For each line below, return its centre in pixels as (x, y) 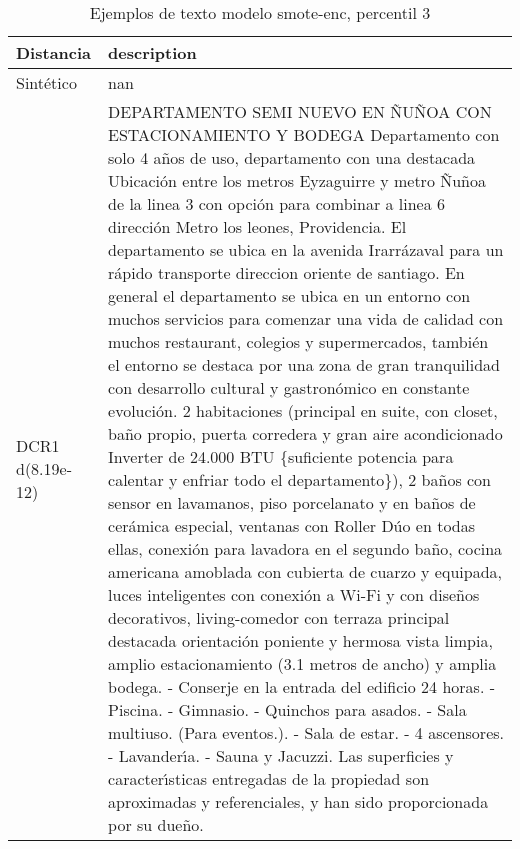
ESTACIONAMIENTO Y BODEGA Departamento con (304, 134)
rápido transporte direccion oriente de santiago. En (286, 272)
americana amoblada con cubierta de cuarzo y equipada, (305, 571)
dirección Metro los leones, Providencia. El (257, 226)
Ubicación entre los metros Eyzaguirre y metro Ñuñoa (297, 180)
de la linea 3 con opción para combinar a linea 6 (277, 203)
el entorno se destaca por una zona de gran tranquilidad (304, 364)
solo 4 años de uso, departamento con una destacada (292, 157)
